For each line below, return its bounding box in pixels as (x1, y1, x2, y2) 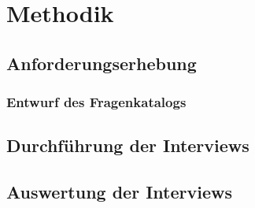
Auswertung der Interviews (6, 180, 232, 204)
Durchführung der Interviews (6, 133, 249, 158)
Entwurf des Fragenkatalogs (6, 92, 187, 112)
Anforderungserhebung (6, 50, 197, 75)
